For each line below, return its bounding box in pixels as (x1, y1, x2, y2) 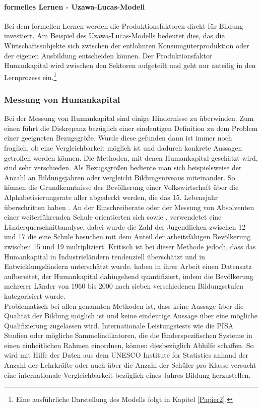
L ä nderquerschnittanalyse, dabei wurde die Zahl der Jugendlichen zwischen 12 (4, 221, 246, 232)
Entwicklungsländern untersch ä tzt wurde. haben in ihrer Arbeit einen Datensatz (4, 261, 252, 271)
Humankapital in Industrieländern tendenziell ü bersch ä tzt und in (4, 251, 205, 261)
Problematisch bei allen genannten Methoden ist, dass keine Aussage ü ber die (4, 300, 244, 311)
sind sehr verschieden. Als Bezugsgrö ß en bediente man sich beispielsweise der (4, 162, 242, 173)
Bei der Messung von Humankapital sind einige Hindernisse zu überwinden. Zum (4, 113, 254, 123)
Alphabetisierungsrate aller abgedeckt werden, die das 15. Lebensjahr (4, 191, 218, 202)
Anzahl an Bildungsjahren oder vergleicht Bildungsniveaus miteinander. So (4, 172, 235, 182)
